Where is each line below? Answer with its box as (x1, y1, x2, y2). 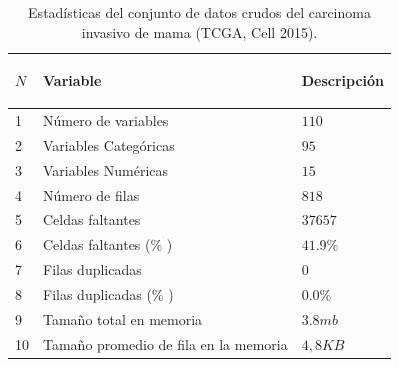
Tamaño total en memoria (43, 308, 203, 329)
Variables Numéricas (43, 159, 169, 180)
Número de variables (43, 110, 169, 131)
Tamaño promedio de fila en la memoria (43, 333, 288, 354)
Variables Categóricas (43, 134, 175, 155)
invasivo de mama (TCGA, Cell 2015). (81, 21, 318, 42)
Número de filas (43, 184, 140, 205)
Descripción (301, 70, 385, 91)
